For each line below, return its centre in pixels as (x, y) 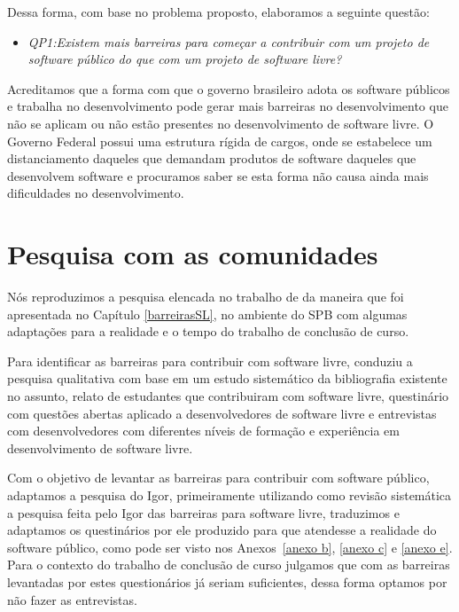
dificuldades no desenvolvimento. (96, 193)
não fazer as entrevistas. (72, 599)
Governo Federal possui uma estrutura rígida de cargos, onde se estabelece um (220, 141)
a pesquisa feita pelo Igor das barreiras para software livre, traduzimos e (203, 512)
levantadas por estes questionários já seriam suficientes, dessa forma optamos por (227, 581)
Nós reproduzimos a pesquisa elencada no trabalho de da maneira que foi (206, 297)
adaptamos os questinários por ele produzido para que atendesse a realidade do (222, 530)
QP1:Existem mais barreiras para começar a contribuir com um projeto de (229, 41)
